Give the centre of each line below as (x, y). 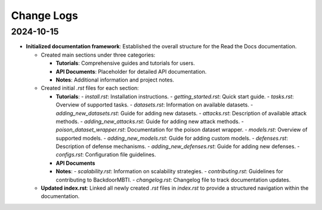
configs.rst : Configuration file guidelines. (106, 155)
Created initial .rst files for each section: (90, 88)
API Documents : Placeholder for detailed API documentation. (131, 71)
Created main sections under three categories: (98, 55)
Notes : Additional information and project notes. (115, 80)
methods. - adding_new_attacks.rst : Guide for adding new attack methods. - (150, 121)
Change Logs (45, 15)
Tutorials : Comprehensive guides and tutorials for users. (125, 63)
